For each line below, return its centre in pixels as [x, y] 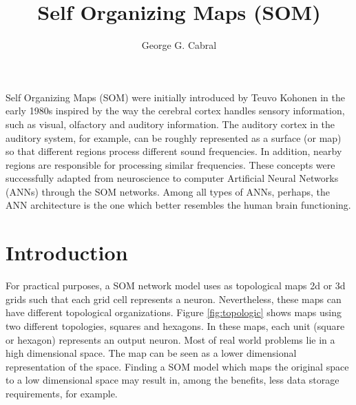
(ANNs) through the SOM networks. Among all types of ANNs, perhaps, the [168, 191]
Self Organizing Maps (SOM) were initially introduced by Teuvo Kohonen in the [175, 97]
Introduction [67, 252]
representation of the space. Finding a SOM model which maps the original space [177, 366]
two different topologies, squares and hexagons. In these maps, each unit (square [175, 325]
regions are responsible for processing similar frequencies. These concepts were [170, 164]
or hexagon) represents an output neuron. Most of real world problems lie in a [170, 339]
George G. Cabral [179, 45]
